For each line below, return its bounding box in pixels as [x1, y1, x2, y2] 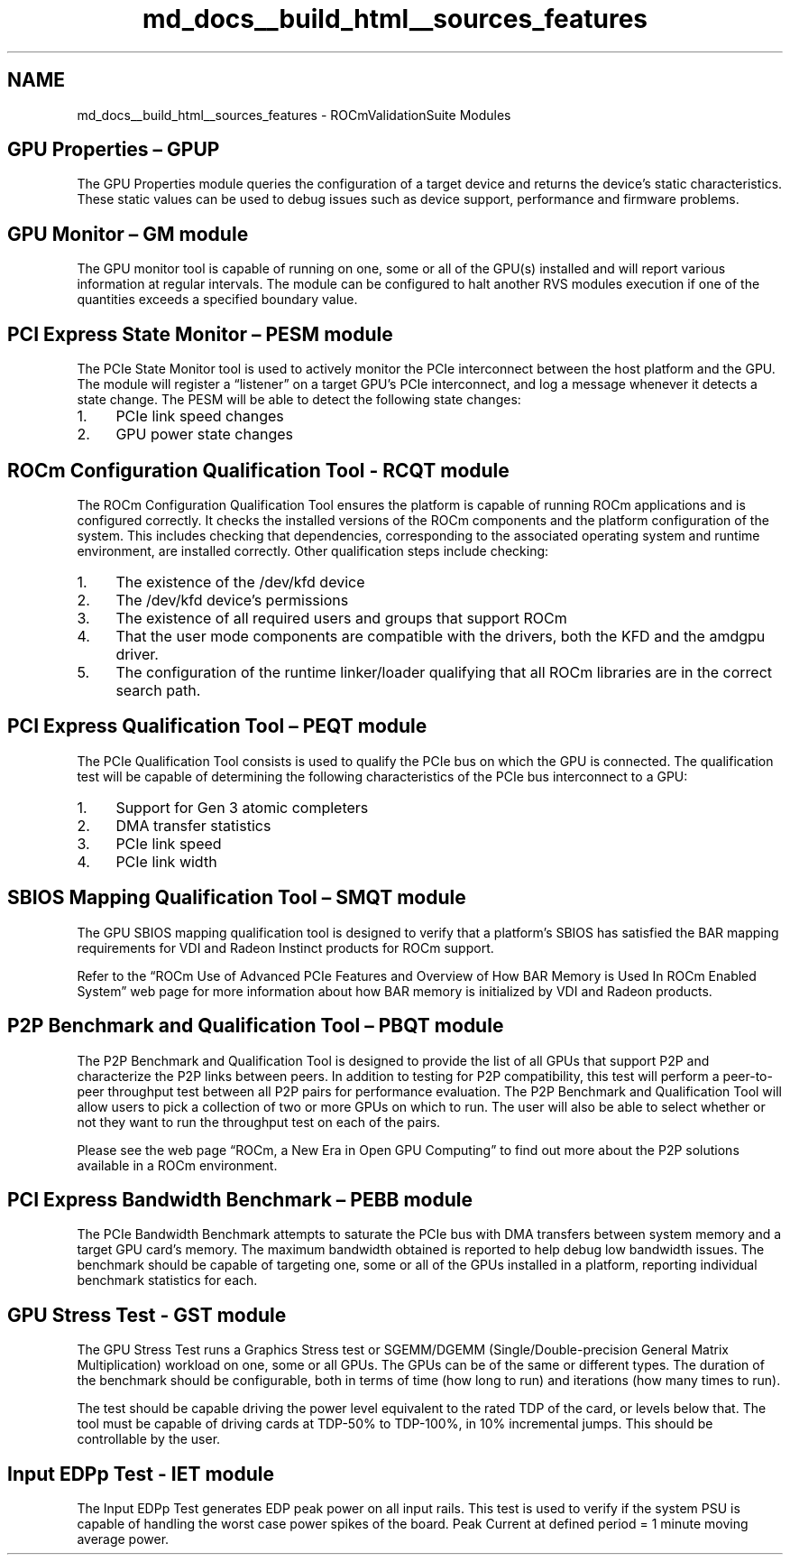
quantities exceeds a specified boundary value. [77, 291, 358, 308]
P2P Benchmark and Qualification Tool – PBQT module [7, 1014, 504, 1038]
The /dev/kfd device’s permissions [115, 590, 349, 609]
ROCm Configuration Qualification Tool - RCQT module [7, 458, 510, 482]
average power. [77, 1531, 170, 1548]
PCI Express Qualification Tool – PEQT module [7, 715, 427, 738]
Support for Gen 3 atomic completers [115, 798, 369, 817]
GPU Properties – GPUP [7, 138, 220, 162]
